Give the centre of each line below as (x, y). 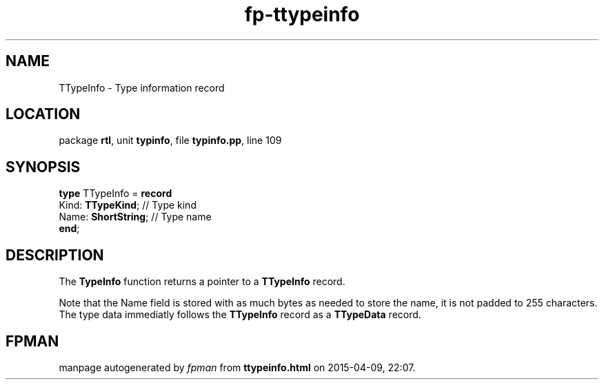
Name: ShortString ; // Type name (135, 217)
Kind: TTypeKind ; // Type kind (128, 205)
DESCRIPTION (55, 255)
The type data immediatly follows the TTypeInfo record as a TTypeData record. (240, 315)
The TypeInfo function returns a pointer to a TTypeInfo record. (202, 282)
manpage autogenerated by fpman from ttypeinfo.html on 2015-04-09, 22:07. (237, 367)
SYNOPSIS (43, 167)
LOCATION (43, 114)
